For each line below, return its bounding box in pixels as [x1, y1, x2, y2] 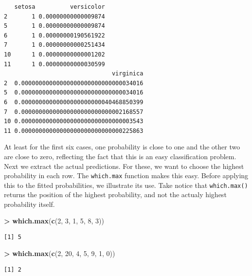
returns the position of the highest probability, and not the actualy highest [4, 189, 227, 200]
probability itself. [4, 199, 55, 209]
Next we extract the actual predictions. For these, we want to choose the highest [4, 161, 244, 171]
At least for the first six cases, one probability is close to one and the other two [4, 142, 240, 152]
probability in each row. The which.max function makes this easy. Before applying [4, 170, 249, 181]
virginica [111, 70, 144, 77]
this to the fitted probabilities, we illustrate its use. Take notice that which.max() [4, 180, 248, 190]
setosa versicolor [14, 3, 105, 10]
